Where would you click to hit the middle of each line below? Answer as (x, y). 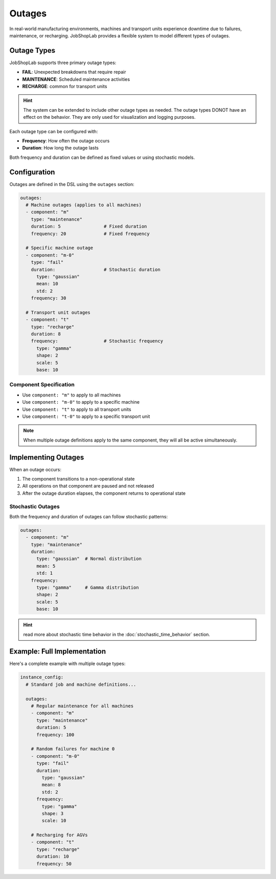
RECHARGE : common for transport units (65, 87)
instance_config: (42, 677)
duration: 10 (53, 856)
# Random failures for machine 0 (73, 749)
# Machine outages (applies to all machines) (84, 205)
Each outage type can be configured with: (54, 131)
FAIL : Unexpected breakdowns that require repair (74, 72)
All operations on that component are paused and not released (88, 486)
